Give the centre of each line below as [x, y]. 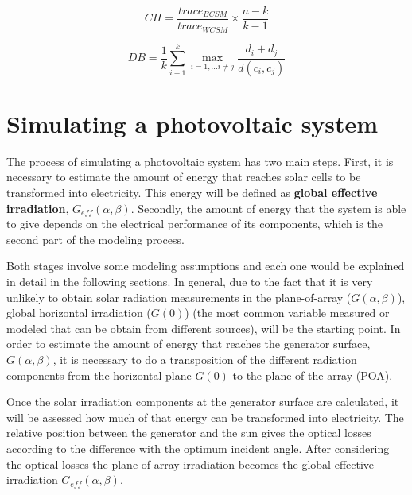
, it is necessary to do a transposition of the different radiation [205, 359]
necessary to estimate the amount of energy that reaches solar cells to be [184, 177]
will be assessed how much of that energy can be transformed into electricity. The [205, 417]
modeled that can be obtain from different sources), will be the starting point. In [204, 328]
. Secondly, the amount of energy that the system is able [268, 208]
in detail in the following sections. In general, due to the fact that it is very [190, 282]
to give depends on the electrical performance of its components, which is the [194, 224]
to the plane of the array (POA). [313, 375]
